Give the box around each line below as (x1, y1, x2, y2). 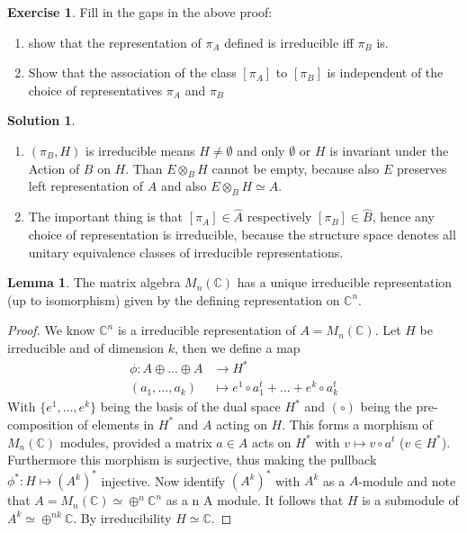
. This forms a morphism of (282, 414, 433, 433)
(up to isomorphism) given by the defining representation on (7, 290, 340, 309)
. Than (125, 158, 163, 177)
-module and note (358, 471, 456, 490)
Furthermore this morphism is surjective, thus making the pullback (7, 450, 377, 469)
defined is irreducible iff (224, 32, 354, 51)
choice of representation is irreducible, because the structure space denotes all (28, 224, 456, 243)
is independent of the (327, 63, 444, 82)
